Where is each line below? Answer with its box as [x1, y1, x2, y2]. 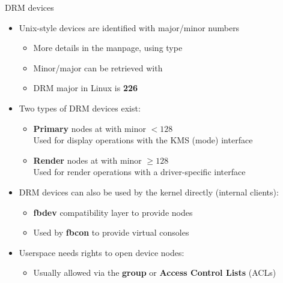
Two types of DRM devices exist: [19, 101, 141, 114]
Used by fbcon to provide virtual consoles [33, 226, 189, 239]
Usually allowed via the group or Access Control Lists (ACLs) [33, 266, 276, 279]
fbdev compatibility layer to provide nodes [33, 206, 193, 218]
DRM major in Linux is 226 [33, 82, 138, 94]
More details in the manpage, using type [33, 41, 183, 54]
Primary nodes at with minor [33, 122, 146, 134]
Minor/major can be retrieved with [33, 61, 163, 74]
